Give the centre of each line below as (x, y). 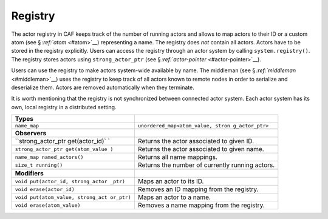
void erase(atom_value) (48, 205)
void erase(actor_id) (45, 189)
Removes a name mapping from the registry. (201, 205)
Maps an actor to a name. (174, 197)
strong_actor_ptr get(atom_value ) (64, 149)
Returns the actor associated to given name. (201, 149)
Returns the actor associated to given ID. (196, 141)
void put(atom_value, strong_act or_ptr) (73, 197)
